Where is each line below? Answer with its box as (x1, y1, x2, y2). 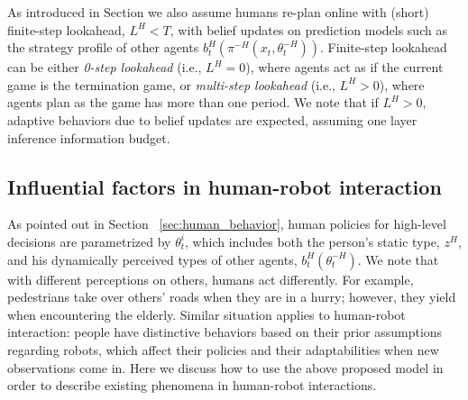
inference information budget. (7, 128, 170, 147)
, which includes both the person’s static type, (185, 232, 440, 250)
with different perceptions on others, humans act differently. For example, (7, 269, 414, 288)
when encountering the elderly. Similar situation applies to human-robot (7, 305, 406, 323)
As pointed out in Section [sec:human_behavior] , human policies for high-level (7, 214, 446, 233)
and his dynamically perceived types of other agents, (7, 250, 298, 268)
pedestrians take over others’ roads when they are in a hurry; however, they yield (7, 287, 456, 306)
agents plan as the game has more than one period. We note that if (7, 93, 379, 112)
